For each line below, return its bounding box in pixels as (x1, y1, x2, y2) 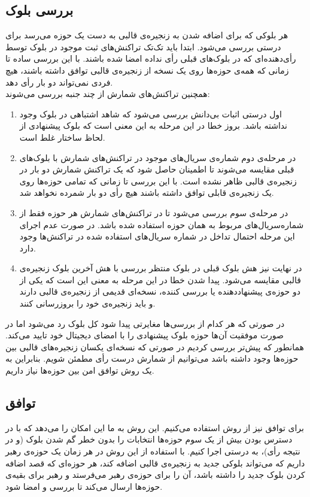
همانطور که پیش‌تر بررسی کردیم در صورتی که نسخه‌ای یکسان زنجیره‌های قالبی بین (5, 340, 304, 353)
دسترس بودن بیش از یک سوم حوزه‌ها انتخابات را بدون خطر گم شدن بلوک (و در (5, 433, 293, 446)
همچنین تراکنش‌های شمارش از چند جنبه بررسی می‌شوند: (5, 87, 210, 100)
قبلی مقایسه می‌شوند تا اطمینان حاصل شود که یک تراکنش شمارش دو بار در (19, 163, 294, 175)
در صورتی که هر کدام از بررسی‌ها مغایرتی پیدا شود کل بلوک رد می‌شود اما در (5, 317, 285, 329)
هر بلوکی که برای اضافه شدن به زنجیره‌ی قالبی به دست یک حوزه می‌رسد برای (5, 29, 288, 41)
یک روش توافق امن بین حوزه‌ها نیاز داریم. (5, 364, 154, 377)
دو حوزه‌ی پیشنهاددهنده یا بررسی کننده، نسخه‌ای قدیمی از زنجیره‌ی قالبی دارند (19, 285, 300, 298)
